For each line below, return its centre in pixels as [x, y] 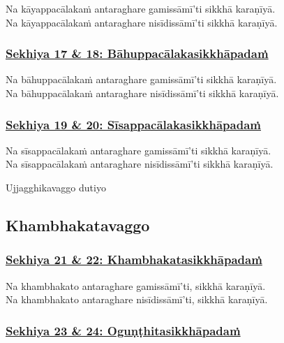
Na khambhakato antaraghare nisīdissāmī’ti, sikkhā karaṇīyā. [137, 299]
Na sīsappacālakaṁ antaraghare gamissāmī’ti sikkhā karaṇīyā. [139, 150]
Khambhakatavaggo [78, 225]
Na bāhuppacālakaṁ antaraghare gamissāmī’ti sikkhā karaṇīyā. [141, 79]
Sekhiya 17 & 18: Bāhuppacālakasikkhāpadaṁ [137, 53]
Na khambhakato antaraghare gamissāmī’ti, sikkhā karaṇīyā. [136, 285]
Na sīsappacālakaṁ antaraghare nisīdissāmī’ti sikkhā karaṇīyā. [140, 164]
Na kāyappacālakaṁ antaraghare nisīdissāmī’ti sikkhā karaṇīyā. [142, 22]
